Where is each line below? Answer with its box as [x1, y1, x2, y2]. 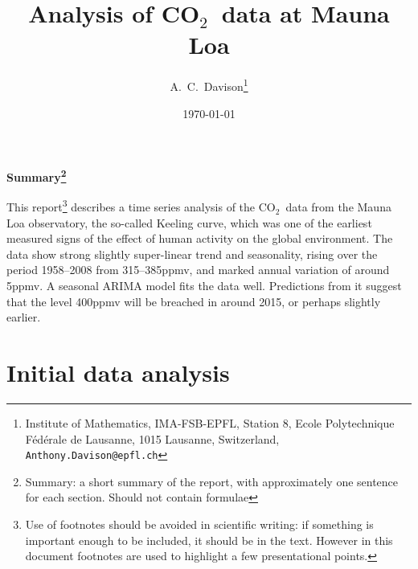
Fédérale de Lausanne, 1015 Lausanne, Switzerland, [25, 430, 280, 447]
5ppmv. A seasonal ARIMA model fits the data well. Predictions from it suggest [6, 277, 402, 294]
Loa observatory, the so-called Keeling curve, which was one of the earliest [6, 214, 372, 231]
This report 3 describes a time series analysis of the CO [6, 196, 276, 215]
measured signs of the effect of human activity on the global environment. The [6, 230, 393, 247]
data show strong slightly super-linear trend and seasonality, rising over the [6, 245, 378, 262]
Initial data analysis [6, 356, 230, 388]
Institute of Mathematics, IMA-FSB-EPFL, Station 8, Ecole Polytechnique [25, 414, 395, 431]
